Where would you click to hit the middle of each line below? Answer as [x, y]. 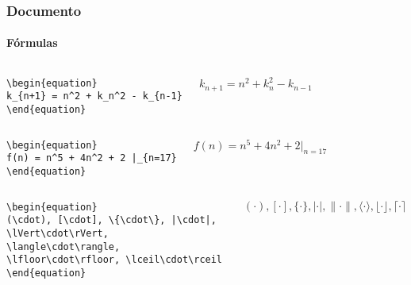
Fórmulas [32, 42]
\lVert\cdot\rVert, [58, 233]
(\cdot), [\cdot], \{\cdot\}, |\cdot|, [111, 220]
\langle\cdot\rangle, [63, 246]
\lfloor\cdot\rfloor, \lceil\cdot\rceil [115, 260]
